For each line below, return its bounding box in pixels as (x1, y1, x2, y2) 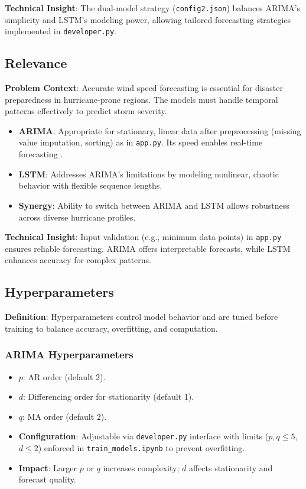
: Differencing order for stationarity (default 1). (23, 390, 194, 403)
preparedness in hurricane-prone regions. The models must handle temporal (5, 93, 278, 105)
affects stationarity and (188, 461, 273, 474)
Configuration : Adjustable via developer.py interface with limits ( (18, 430, 269, 442)
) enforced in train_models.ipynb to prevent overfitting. (38, 442, 245, 454)
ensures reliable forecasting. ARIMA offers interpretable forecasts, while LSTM (5, 242, 291, 254)
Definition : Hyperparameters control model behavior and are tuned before (5, 310, 278, 323)
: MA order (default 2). (22, 410, 107, 422)
